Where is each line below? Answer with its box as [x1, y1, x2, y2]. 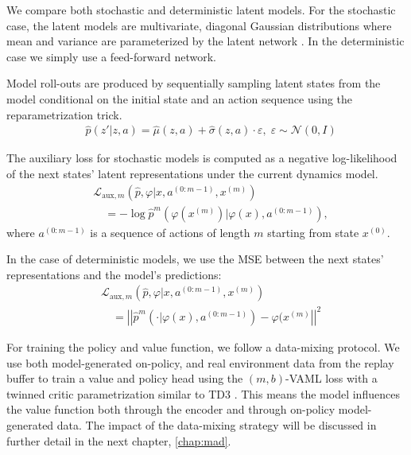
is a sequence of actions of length [90, 224, 250, 240]
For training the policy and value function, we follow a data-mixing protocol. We [6, 339, 400, 355]
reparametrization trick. [6, 106, 122, 122]
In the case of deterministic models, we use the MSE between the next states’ [6, 251, 384, 267]
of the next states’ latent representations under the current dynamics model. [6, 165, 378, 181]
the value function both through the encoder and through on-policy [6, 401, 335, 418]
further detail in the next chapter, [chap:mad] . [6, 432, 231, 449]
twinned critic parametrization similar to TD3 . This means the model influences [6, 385, 400, 402]
